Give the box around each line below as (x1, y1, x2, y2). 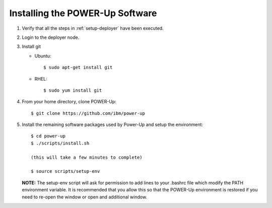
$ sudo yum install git (43, 87, 102, 93)
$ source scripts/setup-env (31, 169, 100, 174)
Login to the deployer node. (22, 34, 80, 40)
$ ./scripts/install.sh (31, 140, 90, 146)
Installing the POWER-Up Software (9, 8, 157, 19)
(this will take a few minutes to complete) (31, 154, 143, 160)
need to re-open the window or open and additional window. (22, 194, 148, 200)
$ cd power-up (31, 133, 65, 139)
